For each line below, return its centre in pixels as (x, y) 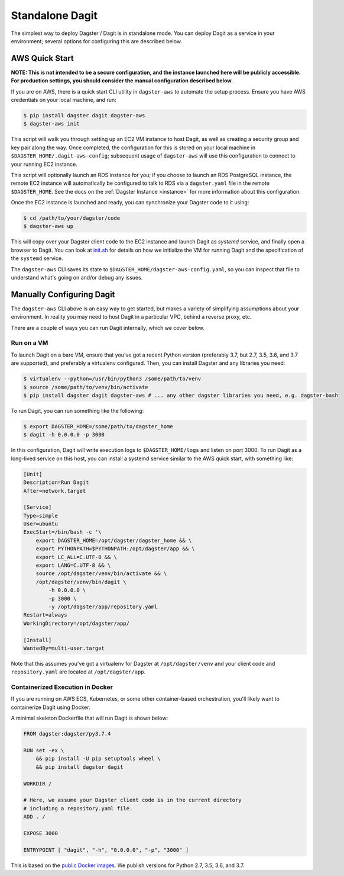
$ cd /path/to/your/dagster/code (72, 218)
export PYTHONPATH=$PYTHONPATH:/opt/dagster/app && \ (115, 549)
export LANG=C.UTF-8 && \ (73, 565)
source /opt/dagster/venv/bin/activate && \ (101, 574)
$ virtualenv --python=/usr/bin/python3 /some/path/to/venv (112, 379)
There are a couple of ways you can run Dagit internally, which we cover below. (108, 328)
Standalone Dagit (54, 15)
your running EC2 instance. (44, 164)
